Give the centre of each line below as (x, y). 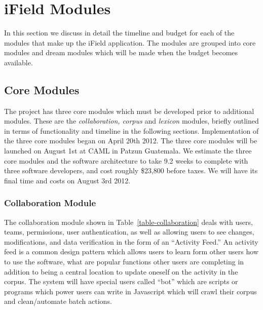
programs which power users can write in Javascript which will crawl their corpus (130, 291)
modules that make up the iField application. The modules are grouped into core (130, 42)
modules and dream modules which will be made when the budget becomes (121, 52)
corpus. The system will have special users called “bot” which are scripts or (121, 281)
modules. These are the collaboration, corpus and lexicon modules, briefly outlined (131, 121)
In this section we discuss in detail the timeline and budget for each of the (119, 33)
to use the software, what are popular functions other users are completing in (124, 262)
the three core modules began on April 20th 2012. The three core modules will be (131, 141)
